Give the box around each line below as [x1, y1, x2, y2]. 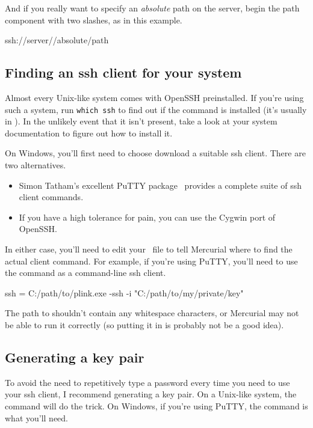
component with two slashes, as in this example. [5, 13, 182, 26]
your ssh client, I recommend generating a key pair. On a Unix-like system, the [5, 388, 297, 400]
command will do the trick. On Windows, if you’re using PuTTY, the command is [5, 399, 308, 412]
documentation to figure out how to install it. [5, 126, 173, 139]
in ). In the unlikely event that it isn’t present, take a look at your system [5, 115, 277, 127]
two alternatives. [5, 159, 66, 171]
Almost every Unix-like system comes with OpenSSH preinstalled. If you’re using [5, 91, 304, 103]
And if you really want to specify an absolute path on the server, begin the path [5, 2, 300, 14]
